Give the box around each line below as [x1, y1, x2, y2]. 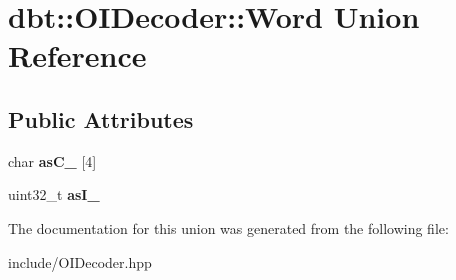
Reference [8, 35, 147, 76]
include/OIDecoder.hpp [8, 251, 152, 272]
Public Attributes [8, 103, 194, 134]
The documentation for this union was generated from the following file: [8, 217, 449, 238]
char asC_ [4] [8, 150, 97, 171]
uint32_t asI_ [8, 184, 100, 205]
